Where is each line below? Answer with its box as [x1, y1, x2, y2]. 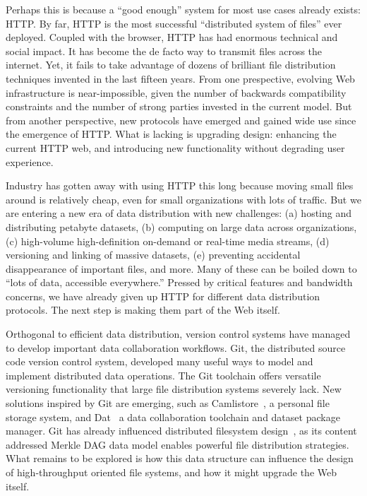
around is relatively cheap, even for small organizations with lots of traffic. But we [6, 191, 361, 206]
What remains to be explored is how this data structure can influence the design [6, 451, 354, 466]
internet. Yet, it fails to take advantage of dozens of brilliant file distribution [6, 57, 336, 72]
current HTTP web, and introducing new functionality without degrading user [6, 140, 345, 155]
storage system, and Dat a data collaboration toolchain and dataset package [6, 409, 340, 424]
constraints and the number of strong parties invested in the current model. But [6, 99, 352, 114]
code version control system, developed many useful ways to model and [6, 354, 313, 369]
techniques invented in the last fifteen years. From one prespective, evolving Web [6, 71, 355, 85]
